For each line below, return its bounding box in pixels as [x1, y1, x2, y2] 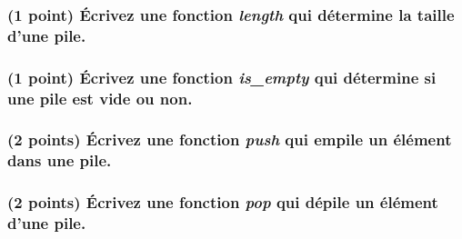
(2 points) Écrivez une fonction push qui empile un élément [7, 128, 452, 151]
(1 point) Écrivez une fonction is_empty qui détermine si [7, 65, 437, 88]
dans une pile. [7, 149, 112, 172]
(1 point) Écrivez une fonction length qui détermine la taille [7, 3, 455, 25]
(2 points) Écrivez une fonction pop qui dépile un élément [7, 191, 438, 214]
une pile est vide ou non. [7, 86, 193, 109]
